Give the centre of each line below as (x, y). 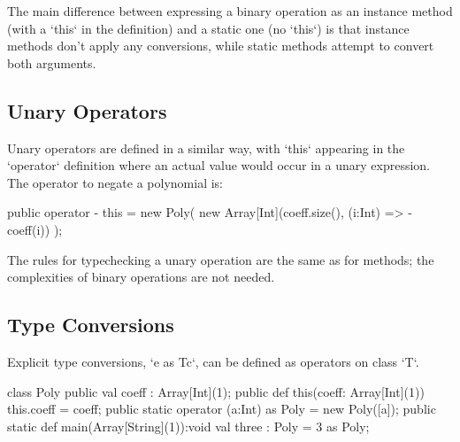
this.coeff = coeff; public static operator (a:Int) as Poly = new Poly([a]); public (222, 409)
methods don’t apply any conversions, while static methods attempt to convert (221, 46)
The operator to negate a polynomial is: (115, 182)
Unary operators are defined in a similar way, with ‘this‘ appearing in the (206, 147)
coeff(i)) (29, 229)
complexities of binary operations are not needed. (141, 277)
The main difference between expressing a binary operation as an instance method (230, 11)
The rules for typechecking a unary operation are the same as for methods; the (221, 259)
